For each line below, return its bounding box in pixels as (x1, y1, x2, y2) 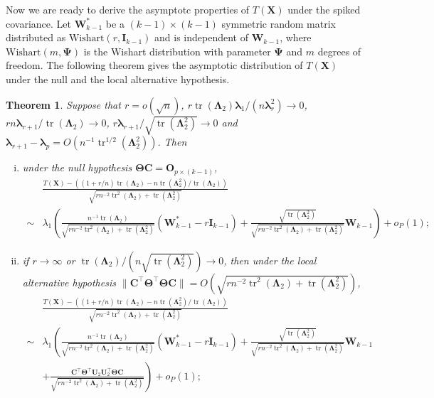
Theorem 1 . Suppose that (6, 97, 121, 112)
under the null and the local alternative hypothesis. (6, 71, 230, 86)
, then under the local (223, 252, 317, 267)
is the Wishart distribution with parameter (83, 43, 271, 58)
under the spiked (287, 2, 361, 16)
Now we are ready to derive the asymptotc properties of (6, 2, 250, 16)
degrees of (317, 43, 361, 58)
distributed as (6, 30, 66, 45)
